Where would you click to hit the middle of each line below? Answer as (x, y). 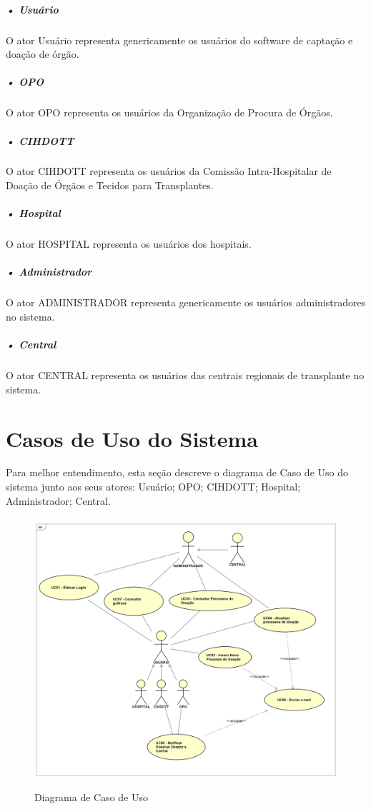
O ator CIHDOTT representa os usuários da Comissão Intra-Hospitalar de (169, 171)
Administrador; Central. (58, 500)
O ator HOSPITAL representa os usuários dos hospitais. (129, 244)
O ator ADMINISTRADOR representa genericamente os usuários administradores (186, 302)
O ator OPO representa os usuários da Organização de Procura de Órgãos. (169, 112)
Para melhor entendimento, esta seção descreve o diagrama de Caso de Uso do (177, 472)
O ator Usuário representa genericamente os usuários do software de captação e (179, 40)
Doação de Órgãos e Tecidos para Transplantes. (110, 185)
